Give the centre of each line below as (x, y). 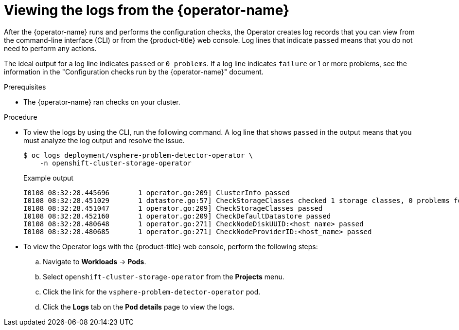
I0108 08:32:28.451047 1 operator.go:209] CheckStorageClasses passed (173, 208)
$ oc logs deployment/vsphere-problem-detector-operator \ (138, 155)
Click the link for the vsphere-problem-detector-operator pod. (152, 292)
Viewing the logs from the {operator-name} (147, 10)
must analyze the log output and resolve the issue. (104, 140)
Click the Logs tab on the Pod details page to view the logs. (139, 307)
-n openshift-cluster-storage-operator (115, 163)
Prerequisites (25, 87)
